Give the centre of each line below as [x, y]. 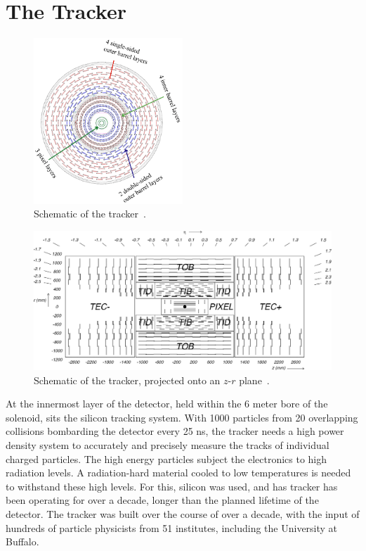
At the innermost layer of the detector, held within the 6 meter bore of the [167, 404]
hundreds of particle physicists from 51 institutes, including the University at [172, 527]
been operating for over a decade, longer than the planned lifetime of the [162, 500]
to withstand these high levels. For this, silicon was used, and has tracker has [172, 486]
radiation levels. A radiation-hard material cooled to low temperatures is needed [178, 473]
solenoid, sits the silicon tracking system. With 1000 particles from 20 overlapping [182, 417]
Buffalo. [22, 541]
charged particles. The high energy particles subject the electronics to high [166, 458]
